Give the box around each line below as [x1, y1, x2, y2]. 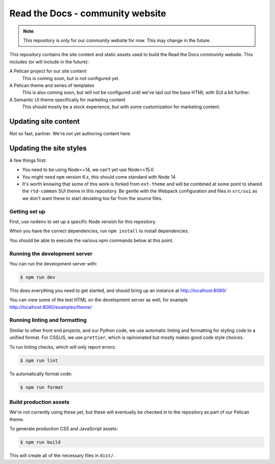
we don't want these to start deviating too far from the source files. [22, 195, 163, 201]
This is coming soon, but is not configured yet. [22, 75, 120, 81]
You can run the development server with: [9, 260, 98, 266]
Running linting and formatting [9, 316, 87, 324]
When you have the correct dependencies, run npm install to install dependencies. [9, 228, 189, 234]
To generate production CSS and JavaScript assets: [9, 426, 118, 432]
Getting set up [9, 208, 45, 215]
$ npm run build [20, 439, 61, 445]
